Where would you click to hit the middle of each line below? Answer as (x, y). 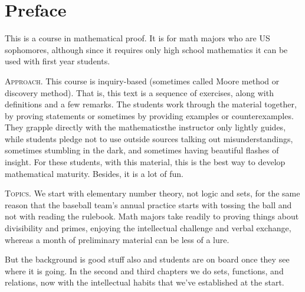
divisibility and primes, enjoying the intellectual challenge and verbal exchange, (148, 228)
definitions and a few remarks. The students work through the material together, (151, 104)
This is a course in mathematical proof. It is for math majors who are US (137, 38)
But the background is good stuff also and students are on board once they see (147, 259)
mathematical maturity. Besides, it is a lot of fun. (94, 173)
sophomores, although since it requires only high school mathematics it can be (146, 49)
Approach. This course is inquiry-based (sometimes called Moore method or (142, 81)
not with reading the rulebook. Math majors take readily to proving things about (152, 216)
